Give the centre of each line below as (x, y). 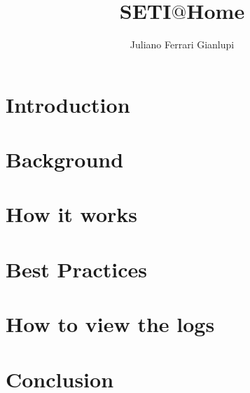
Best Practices (77, 269)
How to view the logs (110, 324)
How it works (72, 214)
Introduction (68, 104)
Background (65, 159)
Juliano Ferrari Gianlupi (182, 44)
